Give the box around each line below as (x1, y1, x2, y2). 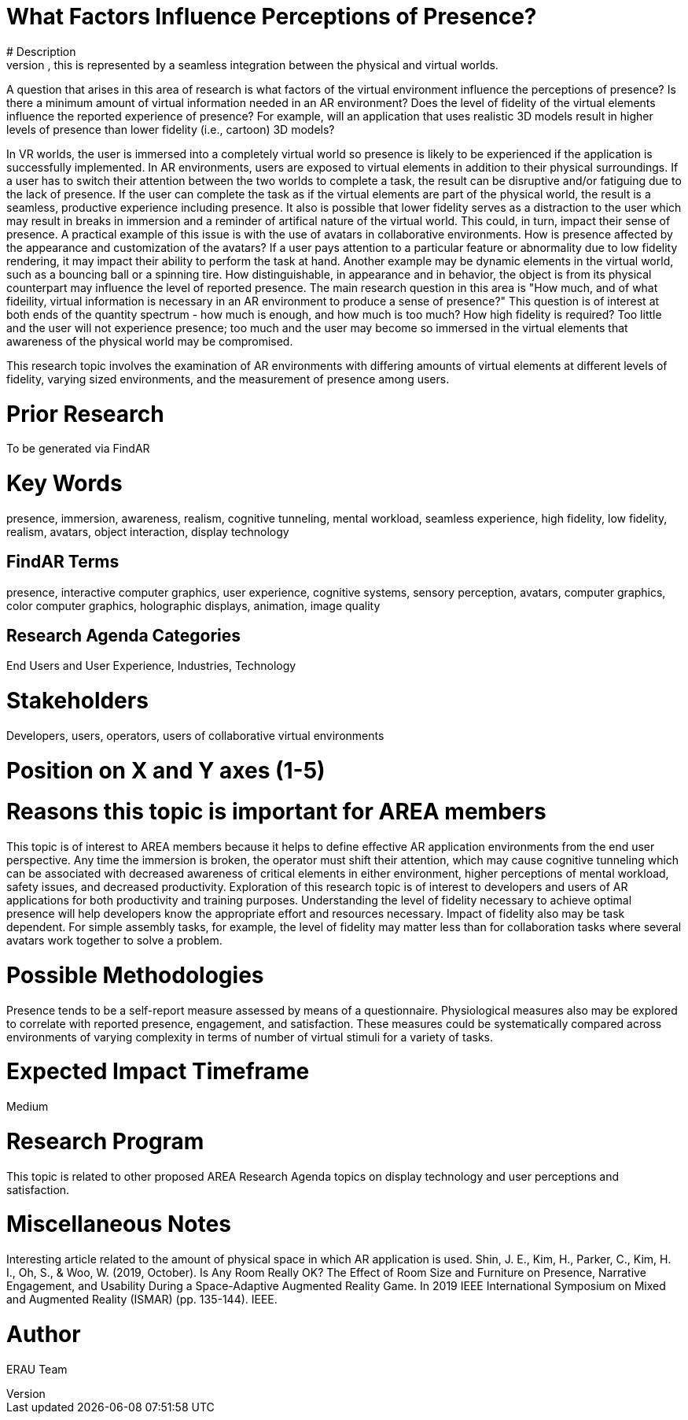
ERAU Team (6, 1362, 68, 1376)
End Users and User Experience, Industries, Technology (6, 659, 296, 673)
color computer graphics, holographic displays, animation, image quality (6, 598, 381, 612)
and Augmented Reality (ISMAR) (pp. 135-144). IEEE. (6, 1292, 278, 1307)
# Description (6, 44, 76, 58)
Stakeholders (6, 687, 149, 715)
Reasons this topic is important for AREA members (6, 798, 546, 826)
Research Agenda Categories (6, 626, 241, 646)
